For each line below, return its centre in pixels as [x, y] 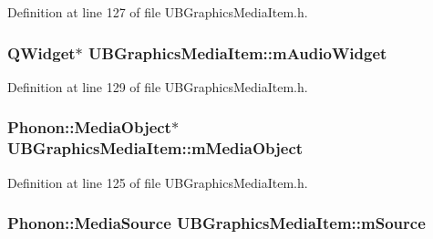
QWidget [41, 52]
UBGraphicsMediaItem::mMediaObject [155, 148]
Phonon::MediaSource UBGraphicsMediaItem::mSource [216, 223]
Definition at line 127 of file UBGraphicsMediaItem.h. [158, 12]
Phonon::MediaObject [89, 127]
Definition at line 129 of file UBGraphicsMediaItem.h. [158, 86]
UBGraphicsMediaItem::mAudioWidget [238, 52]
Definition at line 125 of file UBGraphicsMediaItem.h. [158, 182]
